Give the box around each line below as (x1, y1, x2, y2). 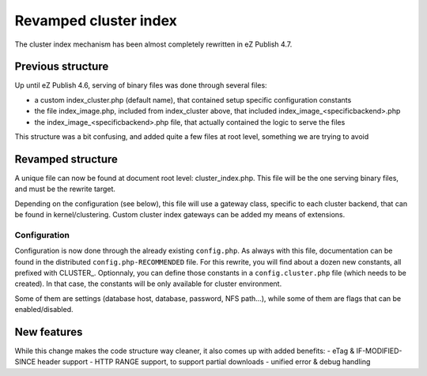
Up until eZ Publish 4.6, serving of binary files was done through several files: (14, 81, 268, 90)
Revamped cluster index (14, 12, 178, 29)
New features (14, 325, 83, 339)
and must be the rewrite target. (14, 184, 116, 194)
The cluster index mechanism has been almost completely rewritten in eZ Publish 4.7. (14, 39, 293, 49)
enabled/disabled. (14, 305, 74, 314)
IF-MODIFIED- (356, 346, 402, 355)
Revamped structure (14, 152, 119, 166)
